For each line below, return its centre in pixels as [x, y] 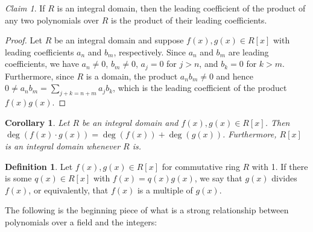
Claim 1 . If [25, 8]
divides [284, 178]
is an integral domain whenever [63, 146]
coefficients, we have [42, 64]
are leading [248, 52]
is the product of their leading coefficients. [189, 20]
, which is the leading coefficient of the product [200, 88]
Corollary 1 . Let [37, 122]
